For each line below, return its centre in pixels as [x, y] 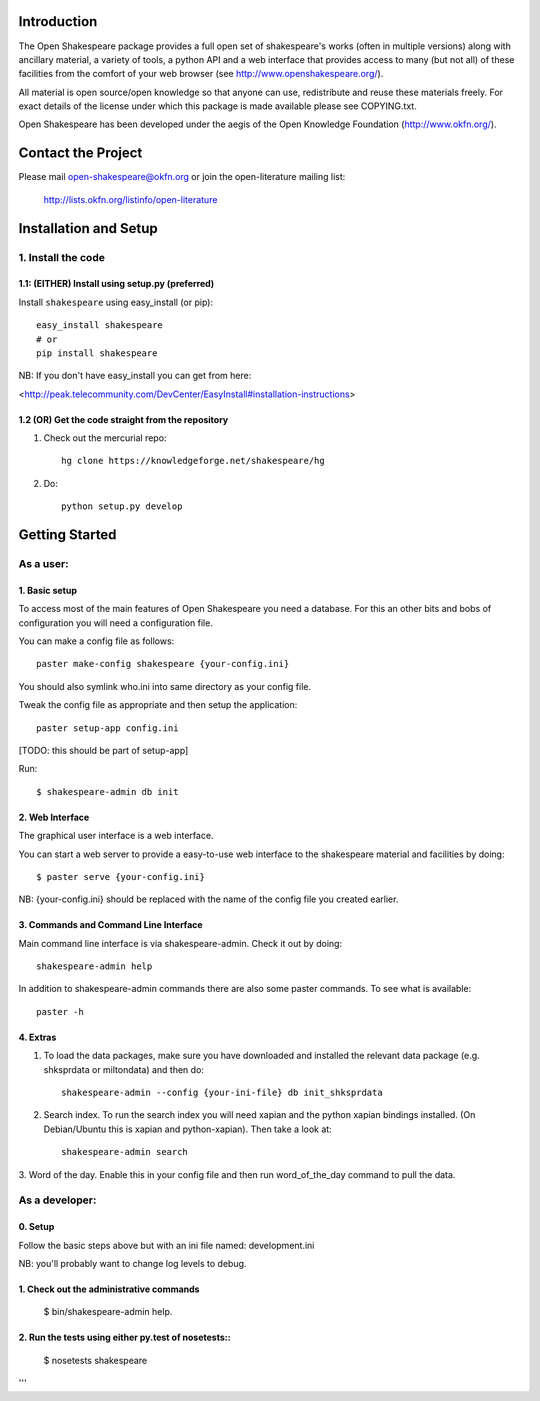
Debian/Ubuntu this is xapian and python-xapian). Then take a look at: [187, 1129]
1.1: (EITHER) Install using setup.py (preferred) [116, 284]
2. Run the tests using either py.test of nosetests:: [124, 1337]
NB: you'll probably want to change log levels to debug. [132, 1263]
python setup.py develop [122, 506]
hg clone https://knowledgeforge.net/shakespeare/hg [193, 461]
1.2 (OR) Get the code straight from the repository [123, 419]
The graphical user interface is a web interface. [116, 836]
